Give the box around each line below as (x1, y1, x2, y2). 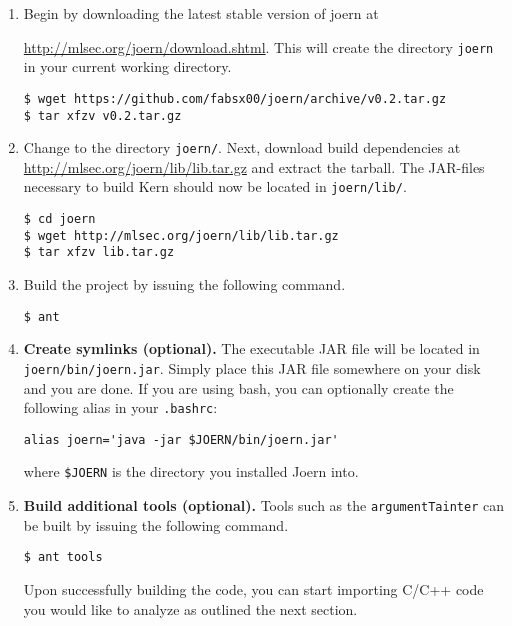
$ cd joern (23, 212, 96, 227)
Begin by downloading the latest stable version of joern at (23, 3, 379, 23)
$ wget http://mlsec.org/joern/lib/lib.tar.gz (23, 228, 339, 243)
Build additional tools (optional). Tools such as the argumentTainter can (23, 495, 504, 516)
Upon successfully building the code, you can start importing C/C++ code (23, 579, 484, 599)
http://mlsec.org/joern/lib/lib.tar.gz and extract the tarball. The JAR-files (23, 156, 485, 177)
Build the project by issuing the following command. (23, 274, 346, 295)
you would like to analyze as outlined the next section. (23, 598, 358, 619)
